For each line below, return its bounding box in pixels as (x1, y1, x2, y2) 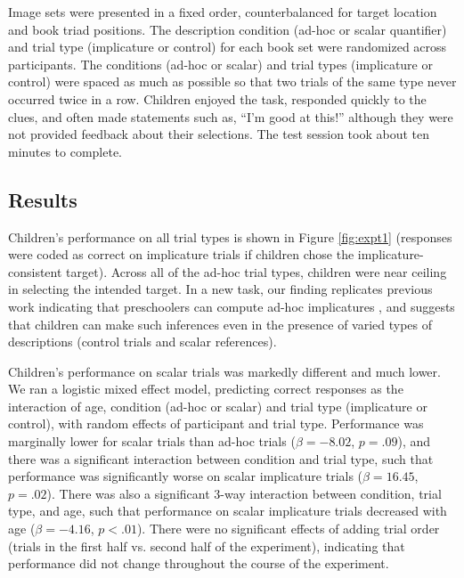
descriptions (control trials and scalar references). (8, 332, 277, 351)
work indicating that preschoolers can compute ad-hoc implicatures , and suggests (8, 297, 455, 315)
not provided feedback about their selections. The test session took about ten (8, 125, 430, 143)
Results (8, 185, 77, 213)
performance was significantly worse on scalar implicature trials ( (8, 467, 363, 485)
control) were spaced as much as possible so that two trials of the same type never (8, 72, 457, 91)
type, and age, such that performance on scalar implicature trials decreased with (8, 501, 447, 520)
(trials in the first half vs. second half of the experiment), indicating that (8, 536, 405, 555)
